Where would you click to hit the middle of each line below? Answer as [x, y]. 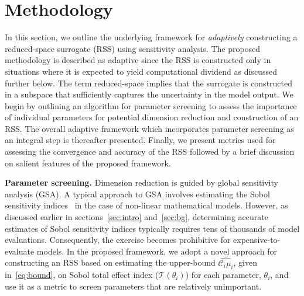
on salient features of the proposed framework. [88, 163]
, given [245, 262]
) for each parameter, [223, 275]
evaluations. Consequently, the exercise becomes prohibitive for [118, 240]
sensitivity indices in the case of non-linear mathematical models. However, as [146, 205]
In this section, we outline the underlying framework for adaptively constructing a [151, 37]
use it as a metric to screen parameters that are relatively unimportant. [133, 286]
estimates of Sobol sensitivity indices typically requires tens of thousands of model [152, 228]
